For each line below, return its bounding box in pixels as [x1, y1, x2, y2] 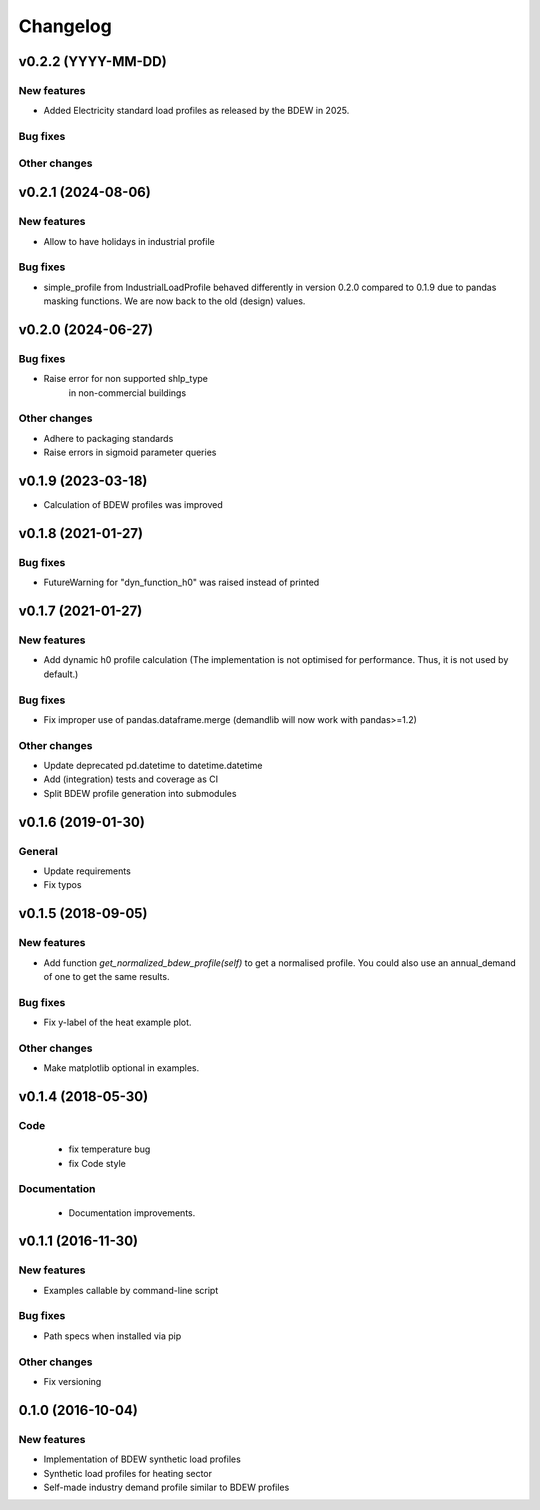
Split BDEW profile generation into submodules [43, 787, 237, 799]
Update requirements [43, 865, 132, 877]
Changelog [18, 15, 112, 37]
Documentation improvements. [68, 1206, 196, 1219]
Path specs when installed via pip [43, 1330, 182, 1342]
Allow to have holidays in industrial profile [43, 235, 215, 247]
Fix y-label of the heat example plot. [43, 1016, 192, 1029]
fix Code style [68, 1157, 127, 1169]
